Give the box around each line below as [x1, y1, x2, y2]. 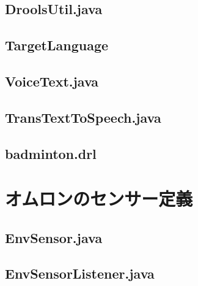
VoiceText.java [5, 71, 99, 90]
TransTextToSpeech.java [5, 107, 161, 126]
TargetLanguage [5, 36, 109, 55]
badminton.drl [5, 144, 97, 163]
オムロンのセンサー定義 [5, 186, 193, 211]
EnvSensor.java [5, 228, 103, 247]
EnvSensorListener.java [5, 264, 155, 283]
